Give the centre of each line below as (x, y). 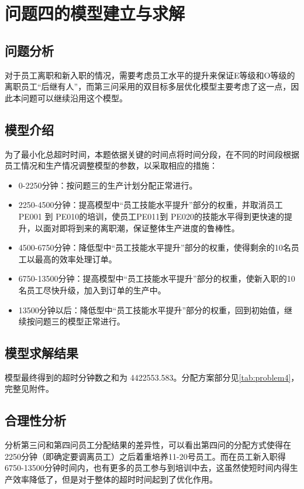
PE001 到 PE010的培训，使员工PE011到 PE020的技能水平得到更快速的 (151, 216)
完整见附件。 (29, 389)
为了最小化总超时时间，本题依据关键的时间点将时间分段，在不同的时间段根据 (152, 154)
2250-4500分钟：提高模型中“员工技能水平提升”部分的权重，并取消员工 (151, 205)
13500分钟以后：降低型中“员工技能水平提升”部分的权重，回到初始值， (151, 310)
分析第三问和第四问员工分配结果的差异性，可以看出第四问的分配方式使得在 (148, 445)
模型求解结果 (42, 353)
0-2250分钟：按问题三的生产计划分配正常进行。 (108, 185)
